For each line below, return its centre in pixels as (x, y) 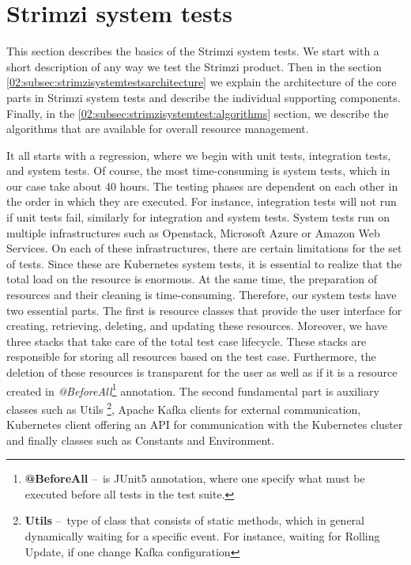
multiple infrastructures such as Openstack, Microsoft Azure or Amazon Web (193, 232)
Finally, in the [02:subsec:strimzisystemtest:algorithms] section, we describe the (198, 113)
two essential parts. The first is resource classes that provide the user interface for (204, 310)
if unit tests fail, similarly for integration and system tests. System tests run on (198, 217)
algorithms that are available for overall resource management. (158, 129)
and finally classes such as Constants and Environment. (141, 440)
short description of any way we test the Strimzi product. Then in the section (194, 66)
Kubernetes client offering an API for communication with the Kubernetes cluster (205, 425)
